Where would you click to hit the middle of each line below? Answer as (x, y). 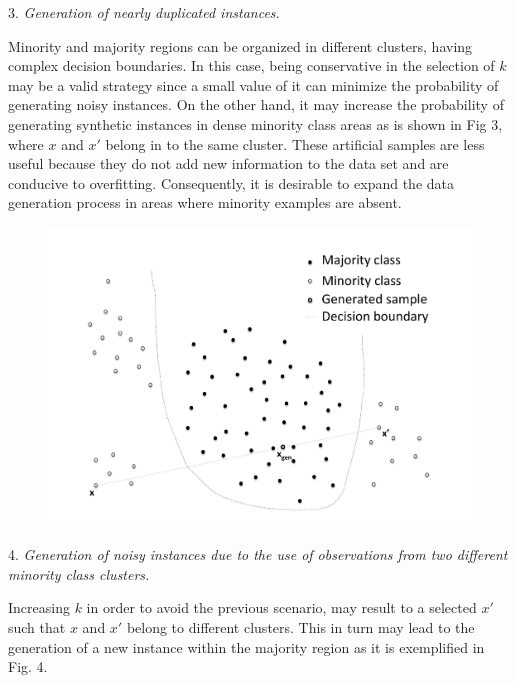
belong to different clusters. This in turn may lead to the (300, 626)
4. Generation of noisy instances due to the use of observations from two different (258, 554)
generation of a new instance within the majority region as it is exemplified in (246, 646)
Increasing (39, 607)
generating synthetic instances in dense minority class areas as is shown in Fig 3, (255, 123)
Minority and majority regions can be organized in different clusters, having (240, 45)
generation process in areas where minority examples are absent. (205, 202)
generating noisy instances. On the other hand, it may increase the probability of (256, 104)
